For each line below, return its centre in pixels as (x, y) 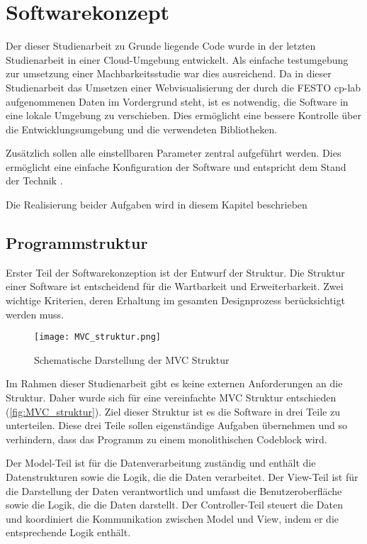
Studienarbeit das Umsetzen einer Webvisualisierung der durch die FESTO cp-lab (183, 87)
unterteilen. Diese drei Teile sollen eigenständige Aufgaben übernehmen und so (177, 425)
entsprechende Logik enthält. (68, 532)
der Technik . (34, 181)
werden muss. (35, 314)
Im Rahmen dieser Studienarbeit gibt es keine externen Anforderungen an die (174, 383)
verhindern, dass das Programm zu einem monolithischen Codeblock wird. (166, 439)
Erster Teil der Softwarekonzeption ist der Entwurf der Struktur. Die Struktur (175, 272)
